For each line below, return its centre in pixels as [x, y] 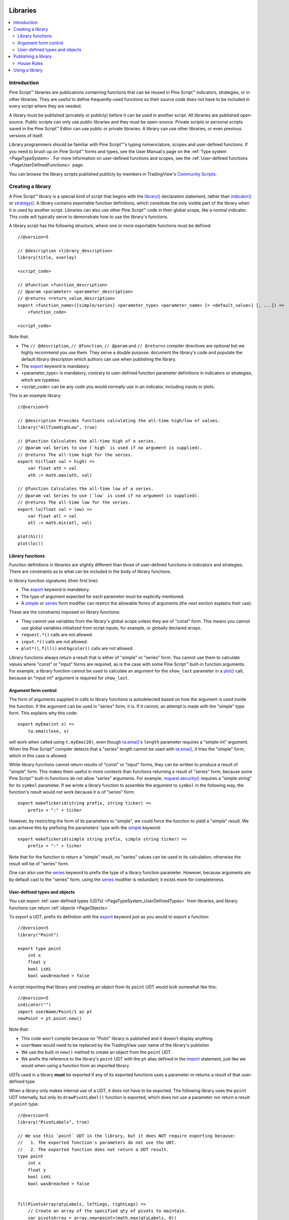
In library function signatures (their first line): [54, 580]
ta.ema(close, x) [48, 731]
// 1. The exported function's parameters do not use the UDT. [97, 1143]
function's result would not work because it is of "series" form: [72, 792]
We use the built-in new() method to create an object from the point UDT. [97, 1052]
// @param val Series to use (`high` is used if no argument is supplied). [110, 448]
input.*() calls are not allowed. [54, 641]
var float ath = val [52, 468]
